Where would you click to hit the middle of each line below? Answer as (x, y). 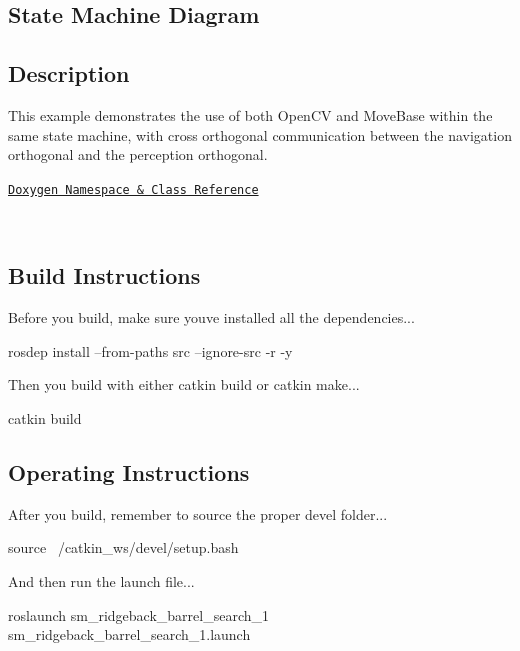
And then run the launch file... (101, 580)
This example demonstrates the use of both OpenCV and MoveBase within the (250, 114)
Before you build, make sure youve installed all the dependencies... (211, 317)
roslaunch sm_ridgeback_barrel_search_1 (138, 614)
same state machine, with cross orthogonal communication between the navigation (260, 134)
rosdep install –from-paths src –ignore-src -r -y (150, 350)
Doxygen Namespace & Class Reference (133, 189)
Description (69, 73)
